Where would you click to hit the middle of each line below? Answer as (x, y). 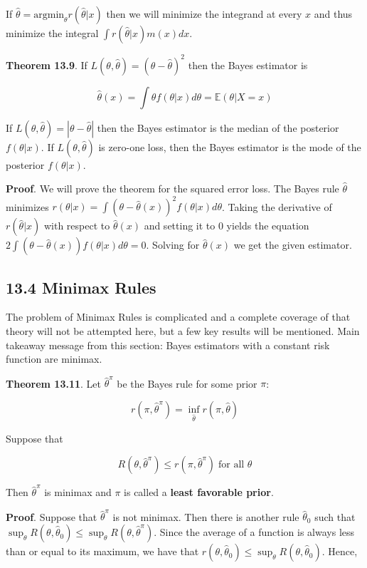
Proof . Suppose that (52, 516)
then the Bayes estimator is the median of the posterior (218, 127)
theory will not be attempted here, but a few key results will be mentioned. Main (183, 330)
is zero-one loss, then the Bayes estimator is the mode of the (230, 146)
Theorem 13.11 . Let (53, 383)
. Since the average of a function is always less (254, 532)
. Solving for (173, 245)
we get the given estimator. (293, 245)
